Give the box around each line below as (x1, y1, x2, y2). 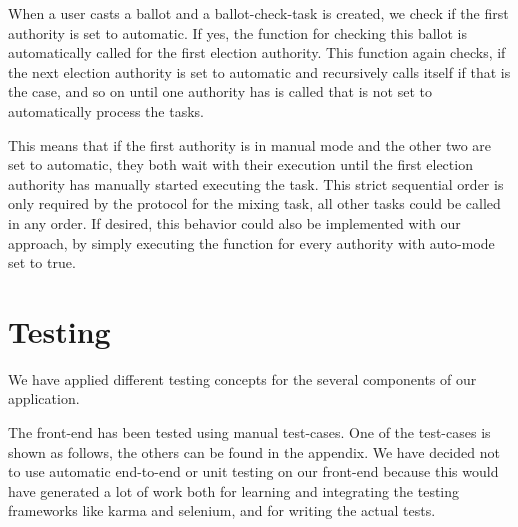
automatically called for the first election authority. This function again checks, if (8, 42, 506, 63)
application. (8, 388, 80, 409)
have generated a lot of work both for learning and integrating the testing (8, 480, 460, 501)
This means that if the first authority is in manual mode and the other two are (8, 134, 492, 155)
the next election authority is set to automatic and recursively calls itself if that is (8, 61, 511, 82)
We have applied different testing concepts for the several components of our (8, 368, 477, 389)
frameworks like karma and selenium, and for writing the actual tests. (8, 500, 436, 521)
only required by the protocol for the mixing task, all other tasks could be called (8, 193, 501, 214)
